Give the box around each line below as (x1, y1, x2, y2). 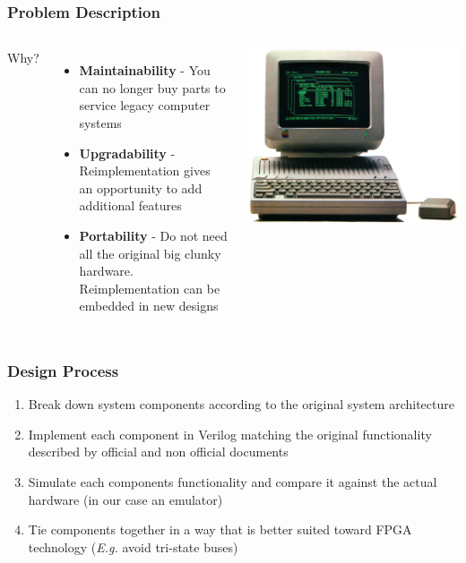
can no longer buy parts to (79, 78, 226, 97)
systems (79, 114, 122, 132)
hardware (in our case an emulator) (28, 490, 223, 508)
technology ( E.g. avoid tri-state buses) (28, 537, 238, 556)
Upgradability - (79, 143, 176, 162)
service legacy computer (79, 96, 211, 115)
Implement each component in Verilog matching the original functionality (28, 424, 432, 443)
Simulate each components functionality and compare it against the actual (28, 472, 437, 490)
